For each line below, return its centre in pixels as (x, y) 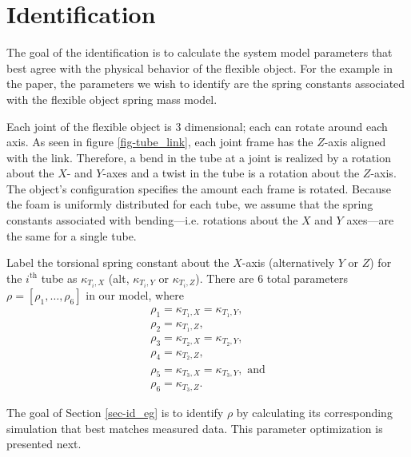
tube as (59, 278)
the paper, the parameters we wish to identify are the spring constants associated (206, 83)
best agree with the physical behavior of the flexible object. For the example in (200, 68)
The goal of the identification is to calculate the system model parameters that (200, 52)
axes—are (370, 220)
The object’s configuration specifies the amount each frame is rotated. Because (199, 188)
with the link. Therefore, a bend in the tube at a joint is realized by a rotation (199, 157)
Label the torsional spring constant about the (118, 262)
